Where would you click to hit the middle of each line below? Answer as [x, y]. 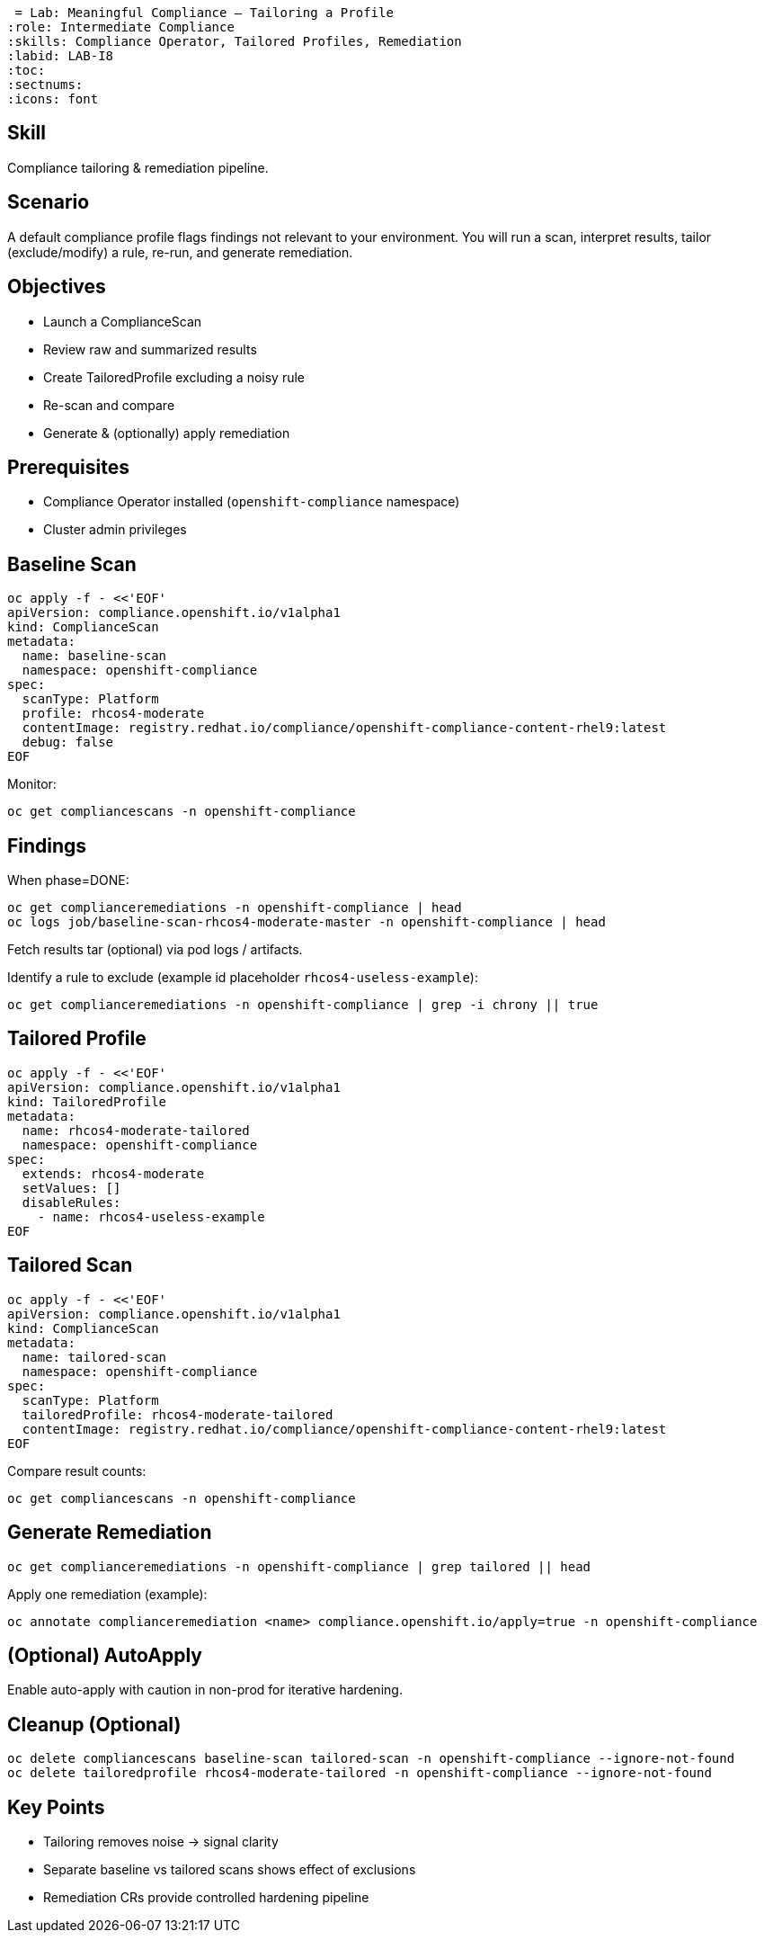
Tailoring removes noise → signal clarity [161, 1842]
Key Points [56, 1807]
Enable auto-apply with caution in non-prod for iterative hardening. [205, 1690]
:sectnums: [45, 85]
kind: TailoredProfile [87, 1101]
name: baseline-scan [94, 656]
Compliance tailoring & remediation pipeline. [138, 167]
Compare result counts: [77, 1471]
